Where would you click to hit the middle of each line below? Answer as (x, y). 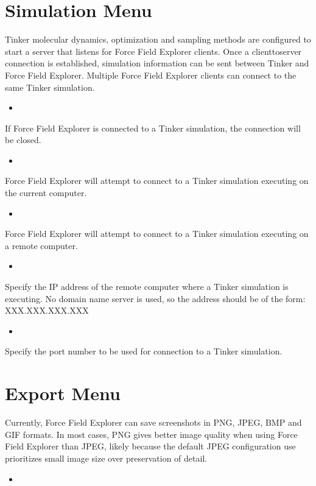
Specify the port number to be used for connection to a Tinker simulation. (144, 351)
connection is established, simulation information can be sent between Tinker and (157, 63)
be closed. (23, 140)
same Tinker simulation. (50, 87)
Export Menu (63, 393)
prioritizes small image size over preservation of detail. (106, 458)
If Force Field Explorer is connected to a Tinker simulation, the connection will (153, 128)
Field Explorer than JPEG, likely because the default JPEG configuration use (150, 446)
